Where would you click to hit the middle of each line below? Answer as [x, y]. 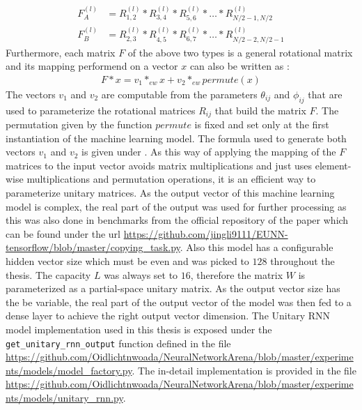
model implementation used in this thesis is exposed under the [139, 329]
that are [325, 94]
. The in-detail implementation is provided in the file [244, 370]
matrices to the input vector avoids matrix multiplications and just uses [159, 165]
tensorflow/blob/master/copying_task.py [93, 247]
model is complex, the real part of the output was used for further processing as [176, 206]
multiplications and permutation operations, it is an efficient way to [171, 179]
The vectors [31, 94]
